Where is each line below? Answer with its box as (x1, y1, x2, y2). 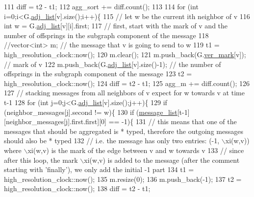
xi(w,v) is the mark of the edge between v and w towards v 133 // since (27, 145, 244, 155)
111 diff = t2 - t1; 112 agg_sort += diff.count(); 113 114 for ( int (4, 1, 199, 11)
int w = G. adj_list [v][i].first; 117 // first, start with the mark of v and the (4, 21, 228, 31)
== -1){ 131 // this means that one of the (108, 116, 237, 127)
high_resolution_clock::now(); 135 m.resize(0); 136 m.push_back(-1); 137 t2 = (4, 174, 242, 184)
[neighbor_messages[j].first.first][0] (4, 116, 106, 127)
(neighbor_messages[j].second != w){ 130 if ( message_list (4, 107, 178, 117)
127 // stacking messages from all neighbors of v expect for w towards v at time (4, 88, 245, 98)
